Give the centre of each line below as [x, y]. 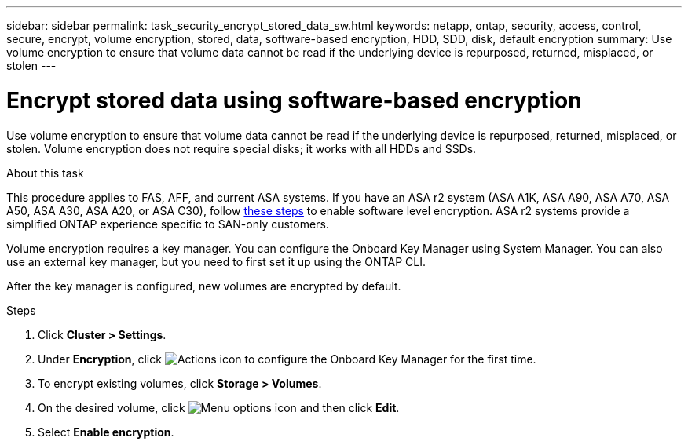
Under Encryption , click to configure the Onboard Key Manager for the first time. [287, 359]
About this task [45, 173]
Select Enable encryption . [106, 432]
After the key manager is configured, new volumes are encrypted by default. [204, 286]
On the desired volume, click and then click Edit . [219, 407]
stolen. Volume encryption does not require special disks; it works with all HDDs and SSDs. [242, 148]
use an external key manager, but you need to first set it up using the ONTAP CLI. [216, 261]
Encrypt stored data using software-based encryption [294, 100]
